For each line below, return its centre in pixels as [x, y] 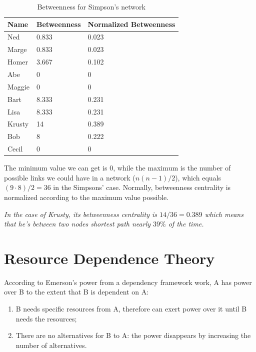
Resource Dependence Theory [109, 258]
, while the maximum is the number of [172, 168]
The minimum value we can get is [56, 168]
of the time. [186, 224]
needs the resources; [46, 318]
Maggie [18, 86]
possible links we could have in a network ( [70, 177]
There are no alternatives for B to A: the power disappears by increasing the [133, 335]
